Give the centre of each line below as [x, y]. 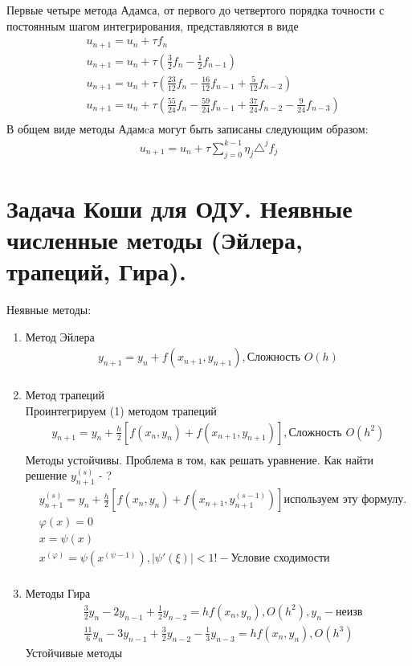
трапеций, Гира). [96, 271]
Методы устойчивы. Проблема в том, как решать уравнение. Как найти [200, 459]
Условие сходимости [280, 559]
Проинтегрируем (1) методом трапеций [121, 411]
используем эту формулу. [345, 500]
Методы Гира [58, 593]
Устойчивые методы [74, 652]
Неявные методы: [49, 310]
